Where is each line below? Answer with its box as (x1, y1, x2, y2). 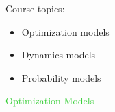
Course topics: (5, 1, 65, 15)
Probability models (21, 70, 101, 85)
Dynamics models (21, 47, 96, 62)
